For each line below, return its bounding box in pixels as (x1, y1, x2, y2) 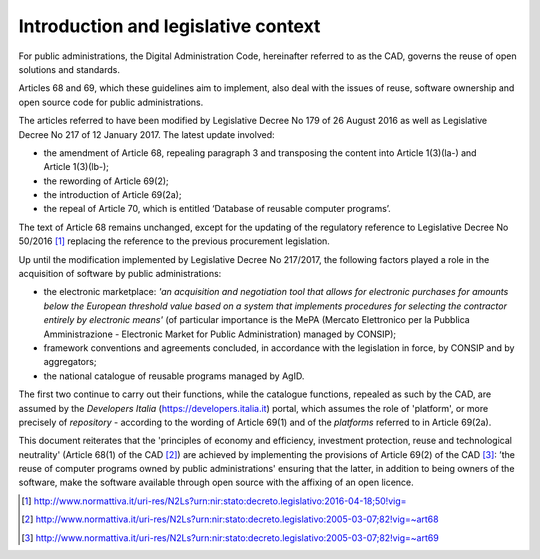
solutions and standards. (18, 63, 120, 75)
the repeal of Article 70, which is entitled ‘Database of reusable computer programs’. (43, 203, 392, 215)
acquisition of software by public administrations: (18, 268, 222, 280)
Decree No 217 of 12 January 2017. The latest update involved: (18, 128, 275, 140)
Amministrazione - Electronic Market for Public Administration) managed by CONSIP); (43, 328, 397, 340)
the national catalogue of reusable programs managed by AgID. (43, 370, 305, 382)
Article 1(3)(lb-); (43, 161, 110, 173)
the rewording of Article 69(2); (43, 175, 169, 187)
